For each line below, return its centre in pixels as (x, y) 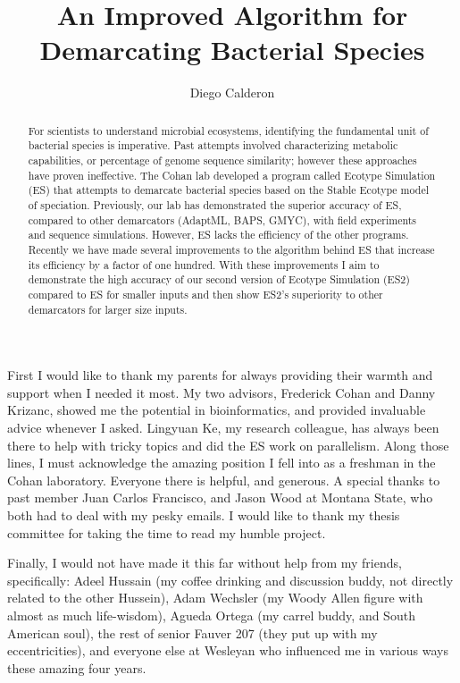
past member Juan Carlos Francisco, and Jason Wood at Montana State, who (220, 497)
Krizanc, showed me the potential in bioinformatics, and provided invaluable (217, 410)
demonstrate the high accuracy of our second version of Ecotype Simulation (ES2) (219, 279)
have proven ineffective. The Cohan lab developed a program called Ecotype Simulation (232, 175)
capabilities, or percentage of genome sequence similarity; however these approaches (222, 160)
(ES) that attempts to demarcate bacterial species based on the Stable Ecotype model (228, 190)
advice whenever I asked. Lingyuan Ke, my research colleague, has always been (223, 428)
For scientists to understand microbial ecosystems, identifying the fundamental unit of (228, 130)
